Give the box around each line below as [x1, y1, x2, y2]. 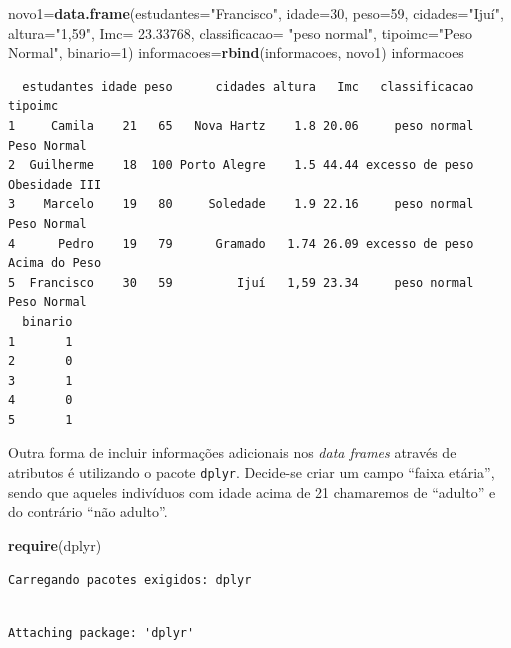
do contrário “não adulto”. [8, 501, 168, 522]
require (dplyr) [8, 534, 102, 555]
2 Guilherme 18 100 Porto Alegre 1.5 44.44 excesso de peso [8, 158, 474, 173]
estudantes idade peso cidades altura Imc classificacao [22, 79, 474, 94]
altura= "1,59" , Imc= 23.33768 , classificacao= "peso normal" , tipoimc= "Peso [8, 22, 472, 43]
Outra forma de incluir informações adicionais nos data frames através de [8, 442, 457, 463]
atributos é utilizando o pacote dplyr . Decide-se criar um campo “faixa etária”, [8, 462, 495, 483]
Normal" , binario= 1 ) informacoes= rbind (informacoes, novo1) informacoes [8, 42, 464, 63]
